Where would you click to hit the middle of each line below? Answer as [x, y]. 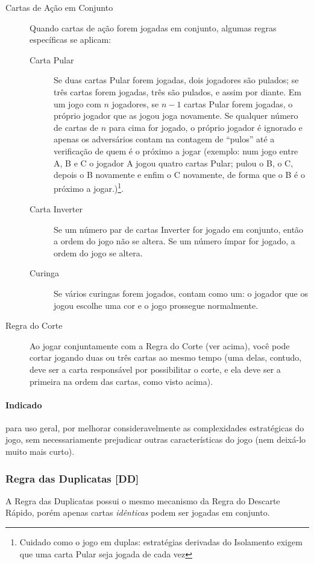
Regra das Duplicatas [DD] [72, 478]
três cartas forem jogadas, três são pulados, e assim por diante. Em [177, 91]
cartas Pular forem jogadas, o [238, 103]
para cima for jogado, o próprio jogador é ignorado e [206, 127]
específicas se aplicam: [71, 40]
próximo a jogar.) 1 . [89, 188]
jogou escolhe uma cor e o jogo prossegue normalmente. [156, 305]
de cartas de [76, 127]
